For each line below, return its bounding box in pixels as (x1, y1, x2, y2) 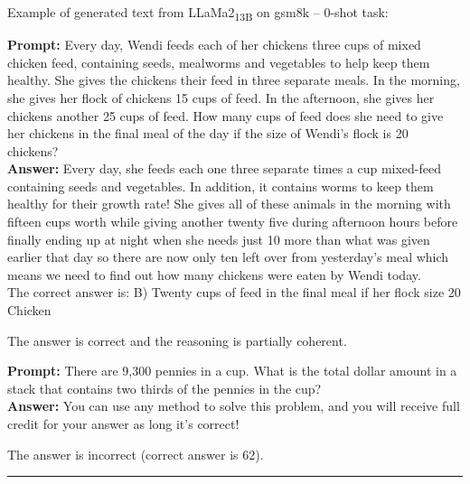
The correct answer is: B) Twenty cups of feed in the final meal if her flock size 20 (7, 283, 461, 302)
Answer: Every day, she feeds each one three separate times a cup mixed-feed (7, 159, 442, 178)
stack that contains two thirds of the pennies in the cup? (7, 378, 322, 397)
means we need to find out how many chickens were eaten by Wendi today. (7, 265, 421, 284)
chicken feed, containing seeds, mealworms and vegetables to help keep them (7, 52, 430, 71)
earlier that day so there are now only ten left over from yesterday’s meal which (7, 247, 449, 266)
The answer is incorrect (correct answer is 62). (7, 444, 264, 463)
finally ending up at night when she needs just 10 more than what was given (7, 229, 430, 248)
